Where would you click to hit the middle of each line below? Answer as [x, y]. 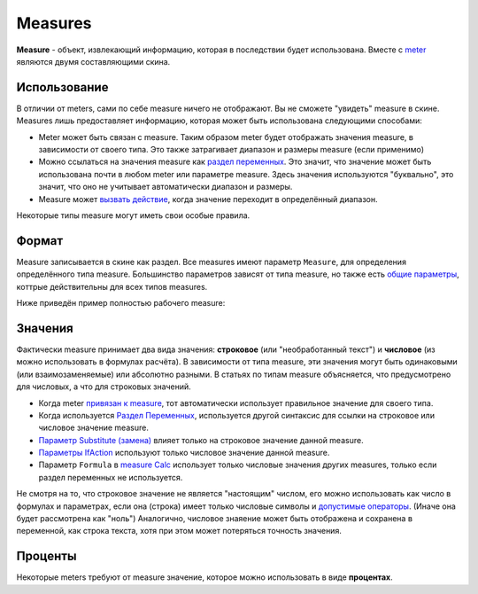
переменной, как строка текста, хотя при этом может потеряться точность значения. [179, 531]
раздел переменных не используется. [111, 477]
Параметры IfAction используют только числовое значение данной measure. [184, 453]
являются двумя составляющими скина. [93, 61]
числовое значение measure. [94, 428]
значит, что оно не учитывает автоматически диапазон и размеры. [166, 187]
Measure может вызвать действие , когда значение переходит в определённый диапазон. [208, 199]
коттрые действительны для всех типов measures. [112, 286]
